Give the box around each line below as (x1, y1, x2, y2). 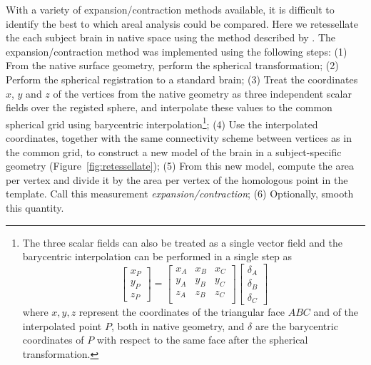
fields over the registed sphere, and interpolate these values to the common (6, 100, 332, 115)
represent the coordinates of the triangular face (78, 304, 285, 319)
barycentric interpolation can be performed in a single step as (22, 249, 293, 264)
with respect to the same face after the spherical (96, 332, 308, 347)
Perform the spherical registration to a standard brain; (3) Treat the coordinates (6, 71, 358, 86)
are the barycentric (255, 318, 338, 333)
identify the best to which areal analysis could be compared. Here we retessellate (6, 16, 358, 31)
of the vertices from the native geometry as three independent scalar (53, 86, 352, 101)
